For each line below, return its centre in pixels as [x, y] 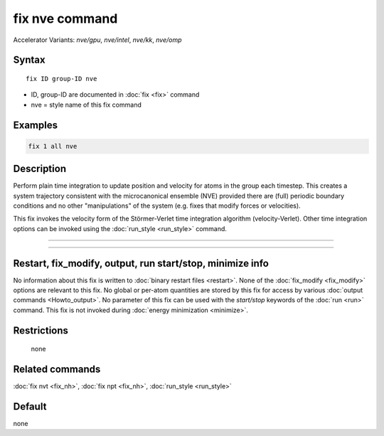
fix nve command [65, 18]
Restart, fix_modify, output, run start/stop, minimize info [141, 263]
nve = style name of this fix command [86, 105]
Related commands [57, 369]
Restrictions [41, 330]
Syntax [29, 60]
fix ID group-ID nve [62, 79]
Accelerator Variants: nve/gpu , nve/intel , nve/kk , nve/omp [97, 40]
